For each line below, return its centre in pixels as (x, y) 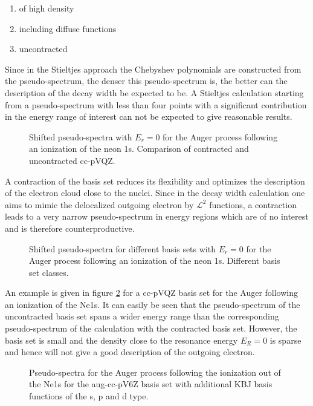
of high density (47, 8)
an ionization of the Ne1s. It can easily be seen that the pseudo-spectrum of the (153, 304)
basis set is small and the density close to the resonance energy (121, 340)
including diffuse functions (68, 28)
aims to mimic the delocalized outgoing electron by (99, 204)
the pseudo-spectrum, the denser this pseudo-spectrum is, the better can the (146, 81)
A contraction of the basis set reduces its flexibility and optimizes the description (155, 181)
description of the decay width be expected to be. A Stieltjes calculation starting (154, 92)
